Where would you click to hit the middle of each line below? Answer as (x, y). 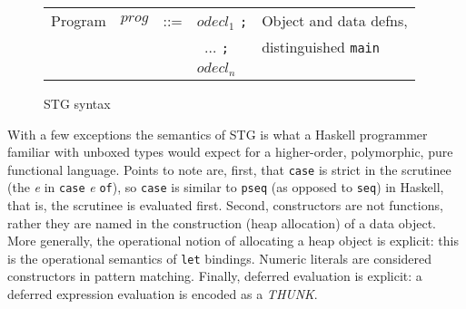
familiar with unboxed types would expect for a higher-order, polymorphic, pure (230, 152)
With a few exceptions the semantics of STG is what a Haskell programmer (218, 134)
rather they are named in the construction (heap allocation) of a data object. (222, 222)
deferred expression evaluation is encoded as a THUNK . (163, 294)
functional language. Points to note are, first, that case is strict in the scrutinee (229, 169)
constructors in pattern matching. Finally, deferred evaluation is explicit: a (215, 276)
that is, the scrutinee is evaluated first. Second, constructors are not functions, (225, 205)
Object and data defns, (335, 20)
